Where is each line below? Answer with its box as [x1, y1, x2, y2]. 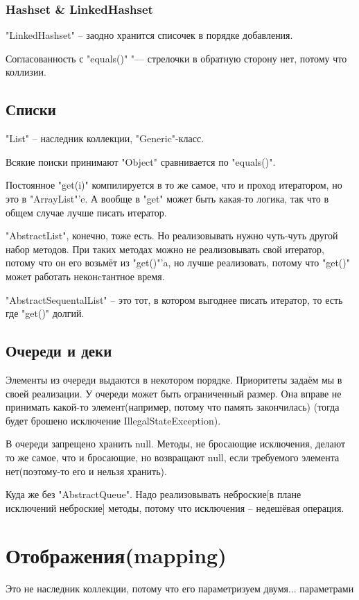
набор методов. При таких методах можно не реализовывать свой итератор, [6, 241, 324, 256]
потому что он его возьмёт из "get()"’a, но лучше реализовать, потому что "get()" [6, 255, 350, 270]
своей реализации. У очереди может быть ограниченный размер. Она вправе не [6, 386, 342, 400]
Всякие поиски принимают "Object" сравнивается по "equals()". [6, 154, 276, 169]
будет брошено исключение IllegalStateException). [6, 413, 221, 427]
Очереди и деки [6, 340, 112, 361]
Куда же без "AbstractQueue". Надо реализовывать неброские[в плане [6, 487, 301, 502]
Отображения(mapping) [6, 541, 227, 569]
